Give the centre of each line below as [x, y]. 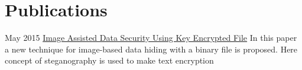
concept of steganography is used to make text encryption [109, 60]
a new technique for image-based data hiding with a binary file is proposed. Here [151, 49]
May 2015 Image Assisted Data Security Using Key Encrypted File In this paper [151, 38]
